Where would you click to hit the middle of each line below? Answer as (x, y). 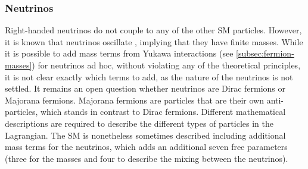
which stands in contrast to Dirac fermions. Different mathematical (163, 112)
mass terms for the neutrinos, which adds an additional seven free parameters (146, 147)
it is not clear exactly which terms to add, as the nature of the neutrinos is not (149, 76)
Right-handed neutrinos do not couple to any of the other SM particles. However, (153, 30)
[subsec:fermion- (265, 53)
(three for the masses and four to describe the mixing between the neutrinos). (147, 158)
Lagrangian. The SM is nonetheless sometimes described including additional (145, 135)
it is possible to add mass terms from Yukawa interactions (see (119, 53)
